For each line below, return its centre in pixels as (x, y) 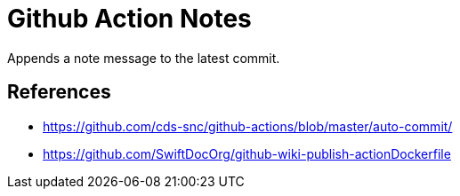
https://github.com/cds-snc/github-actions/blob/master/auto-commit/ (248, 126)
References (59, 92)
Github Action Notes (129, 19)
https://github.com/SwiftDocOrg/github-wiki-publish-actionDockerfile (247, 153)
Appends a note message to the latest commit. (144, 58)
